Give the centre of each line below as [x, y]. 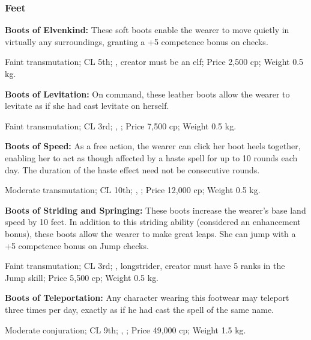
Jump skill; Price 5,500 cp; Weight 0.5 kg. [82, 277]
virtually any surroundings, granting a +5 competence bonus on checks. [137, 41]
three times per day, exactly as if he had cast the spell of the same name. [140, 309]
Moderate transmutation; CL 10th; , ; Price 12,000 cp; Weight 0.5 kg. [133, 190]
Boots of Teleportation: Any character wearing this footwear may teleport [147, 298]
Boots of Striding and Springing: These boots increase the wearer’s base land [155, 210]
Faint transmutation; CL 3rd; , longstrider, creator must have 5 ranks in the [145, 266]
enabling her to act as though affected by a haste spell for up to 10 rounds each [151, 157]
